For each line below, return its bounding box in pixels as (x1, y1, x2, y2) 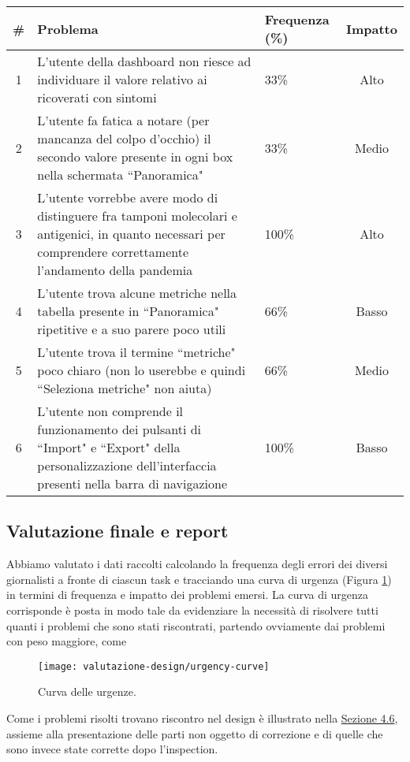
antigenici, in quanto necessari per (37, 225, 225, 243)
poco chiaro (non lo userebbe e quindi (37, 361, 246, 379)
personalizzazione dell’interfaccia (37, 456, 217, 474)
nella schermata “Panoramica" (37, 165, 203, 184)
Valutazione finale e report (6, 519, 229, 543)
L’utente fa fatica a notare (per (37, 111, 210, 129)
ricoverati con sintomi (37, 88, 157, 106)
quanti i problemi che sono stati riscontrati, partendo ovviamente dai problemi (6, 617, 386, 634)
